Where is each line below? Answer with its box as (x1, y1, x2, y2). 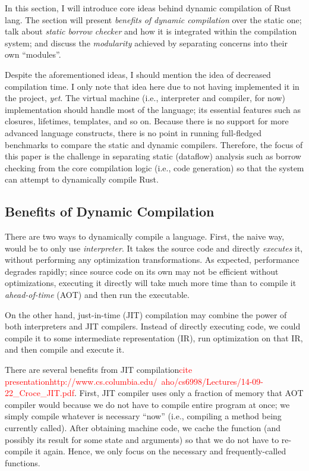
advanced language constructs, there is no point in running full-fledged (5, 126, 262, 139)
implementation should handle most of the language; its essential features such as (5, 103, 301, 115)
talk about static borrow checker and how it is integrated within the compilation (5, 25, 297, 37)
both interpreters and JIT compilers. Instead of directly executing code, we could (5, 320, 301, 332)
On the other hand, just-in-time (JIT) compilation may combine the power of (5, 308, 287, 321)
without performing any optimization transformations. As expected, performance (5, 253, 299, 266)
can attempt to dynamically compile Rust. (5, 173, 159, 186)
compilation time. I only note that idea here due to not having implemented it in (5, 80, 299, 92)
